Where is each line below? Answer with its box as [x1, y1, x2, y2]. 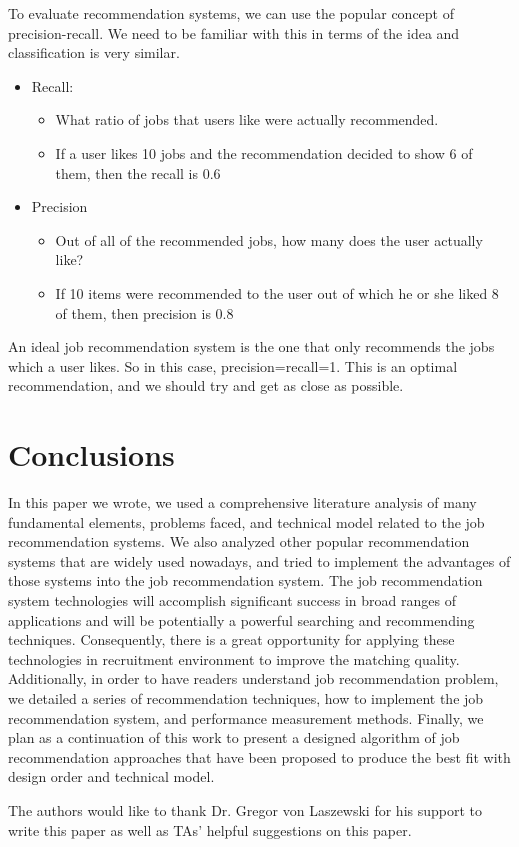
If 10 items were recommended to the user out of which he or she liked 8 [55, 282, 499, 303]
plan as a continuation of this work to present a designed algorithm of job [8, 727, 460, 748]
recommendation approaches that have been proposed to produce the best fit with [8, 746, 511, 767]
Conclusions [8, 434, 175, 475]
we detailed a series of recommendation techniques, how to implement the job [8, 687, 484, 708]
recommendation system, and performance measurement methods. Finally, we [8, 707, 484, 728]
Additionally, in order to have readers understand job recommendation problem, [8, 668, 499, 689]
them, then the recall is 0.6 [55, 162, 221, 183]
